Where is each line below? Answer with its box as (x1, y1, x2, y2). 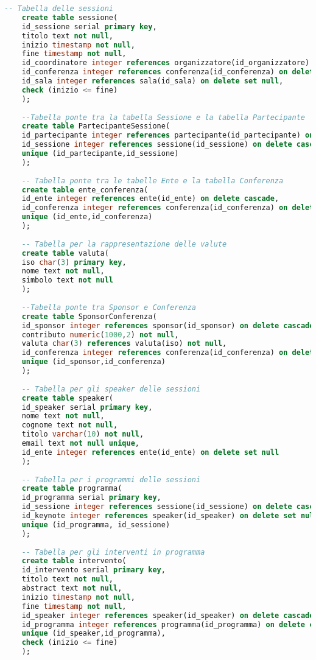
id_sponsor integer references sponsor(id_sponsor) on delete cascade (21, 321, 314, 330)
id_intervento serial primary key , (21, 566, 166, 575)
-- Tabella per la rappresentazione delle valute (21, 239, 227, 248)
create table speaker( (21, 393, 113, 402)
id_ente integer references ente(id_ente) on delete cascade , (21, 194, 279, 203)
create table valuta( (21, 248, 109, 258)
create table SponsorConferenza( (21, 312, 157, 321)
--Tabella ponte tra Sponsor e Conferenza (21, 303, 196, 312)
